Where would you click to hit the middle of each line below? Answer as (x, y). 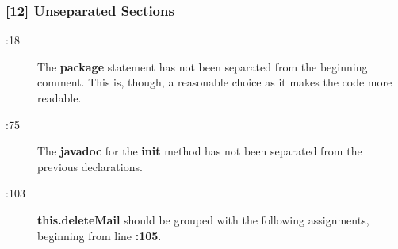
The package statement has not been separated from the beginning (203, 66)
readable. (59, 98)
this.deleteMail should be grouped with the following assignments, (203, 219)
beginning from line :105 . (99, 235)
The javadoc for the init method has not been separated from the (200, 151)
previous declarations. (90, 166)
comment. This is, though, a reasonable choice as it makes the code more (215, 82)
